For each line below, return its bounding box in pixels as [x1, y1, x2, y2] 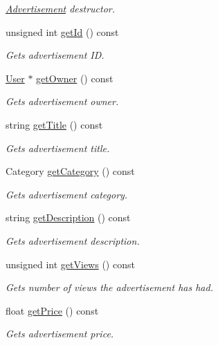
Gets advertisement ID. [6, 48, 105, 62]
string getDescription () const [6, 210, 131, 225]
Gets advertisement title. [6, 140, 110, 155]
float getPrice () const [6, 303, 99, 317]
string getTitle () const [6, 117, 103, 131]
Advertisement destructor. [6, 1, 116, 15]
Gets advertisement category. [6, 187, 128, 201]
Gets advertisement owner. [6, 94, 119, 109]
